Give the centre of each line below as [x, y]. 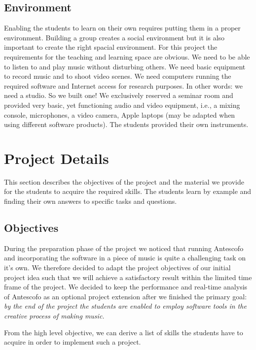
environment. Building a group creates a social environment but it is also [114, 37]
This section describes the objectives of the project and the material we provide [124, 181]
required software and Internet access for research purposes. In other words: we [123, 85]
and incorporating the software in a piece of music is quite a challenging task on [125, 258]
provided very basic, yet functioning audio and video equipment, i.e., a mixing [122, 105]
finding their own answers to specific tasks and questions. [91, 201]
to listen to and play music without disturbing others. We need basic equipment [125, 66]
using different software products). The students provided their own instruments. [126, 124]
